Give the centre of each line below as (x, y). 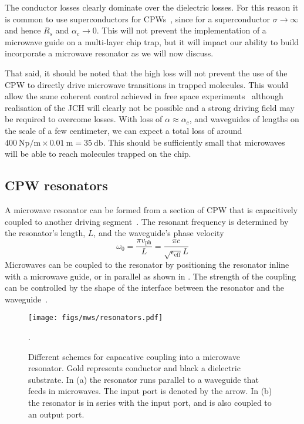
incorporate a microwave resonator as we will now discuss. (109, 53)
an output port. (56, 414)
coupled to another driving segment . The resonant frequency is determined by (147, 221)
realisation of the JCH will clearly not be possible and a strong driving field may (150, 107)
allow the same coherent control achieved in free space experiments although (144, 96)
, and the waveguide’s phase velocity (159, 233)
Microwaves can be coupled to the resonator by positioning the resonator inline (147, 264)
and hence (23, 30)
